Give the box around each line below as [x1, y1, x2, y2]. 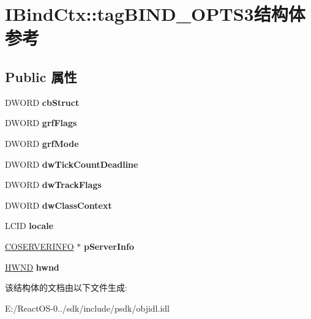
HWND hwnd [5, 260, 59, 273]
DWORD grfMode [5, 137, 79, 149]
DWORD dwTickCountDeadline [5, 157, 138, 170]
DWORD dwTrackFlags [5, 178, 102, 191]
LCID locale [5, 219, 54, 232]
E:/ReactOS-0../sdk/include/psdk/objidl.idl [5, 301, 170, 314]
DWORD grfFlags [5, 116, 77, 129]
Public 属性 [5, 67, 77, 86]
